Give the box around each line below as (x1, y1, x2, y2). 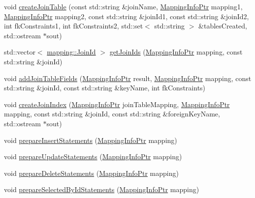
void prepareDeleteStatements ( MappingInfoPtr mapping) (4, 168, 179, 178)
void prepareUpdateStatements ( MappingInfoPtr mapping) (4, 151, 182, 162)
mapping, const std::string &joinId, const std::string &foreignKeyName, (4, 109, 220, 119)
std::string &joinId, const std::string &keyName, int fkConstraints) (4, 83, 206, 93)
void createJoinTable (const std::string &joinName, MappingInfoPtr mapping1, (4, 1, 243, 11)
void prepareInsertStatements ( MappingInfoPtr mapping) (4, 135, 177, 145)
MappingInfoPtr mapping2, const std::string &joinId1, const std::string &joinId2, (4, 11, 249, 21)
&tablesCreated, (198, 21, 247, 31)
